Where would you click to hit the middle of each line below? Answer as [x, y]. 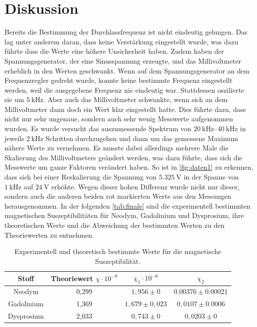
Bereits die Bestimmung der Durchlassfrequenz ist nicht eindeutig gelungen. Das [126, 32]
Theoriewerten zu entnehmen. [49, 235]
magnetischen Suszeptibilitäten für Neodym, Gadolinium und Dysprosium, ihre [124, 215]
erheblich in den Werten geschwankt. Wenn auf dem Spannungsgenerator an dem [127, 70]
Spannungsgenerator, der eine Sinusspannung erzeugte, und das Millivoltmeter [123, 60]
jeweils [14, 138]
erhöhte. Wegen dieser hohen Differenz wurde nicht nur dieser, [145, 186]
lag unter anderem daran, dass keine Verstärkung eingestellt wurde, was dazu [122, 41]
